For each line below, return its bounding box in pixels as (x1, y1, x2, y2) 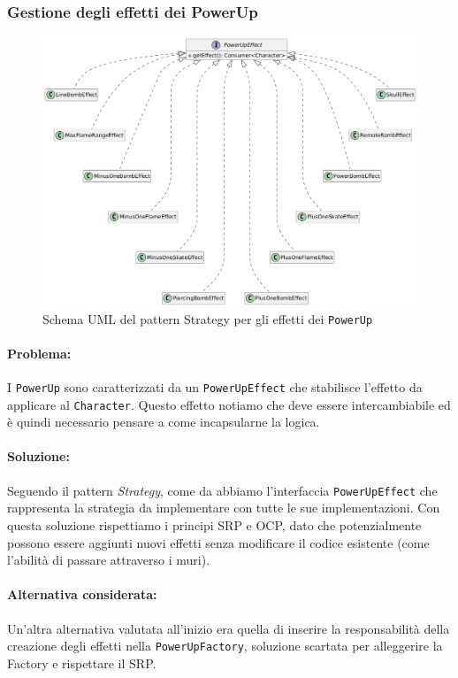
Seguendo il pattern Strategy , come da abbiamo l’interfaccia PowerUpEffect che (7, 481, 438, 499)
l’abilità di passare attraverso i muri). (7, 551, 210, 569)
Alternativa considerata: (7, 585, 157, 604)
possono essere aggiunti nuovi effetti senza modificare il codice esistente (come (7, 533, 430, 551)
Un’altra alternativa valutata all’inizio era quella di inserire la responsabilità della (7, 619, 450, 637)
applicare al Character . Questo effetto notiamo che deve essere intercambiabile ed (7, 395, 451, 413)
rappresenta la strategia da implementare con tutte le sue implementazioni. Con (7, 498, 440, 517)
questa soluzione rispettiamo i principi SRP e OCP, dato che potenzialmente (7, 515, 422, 534)
